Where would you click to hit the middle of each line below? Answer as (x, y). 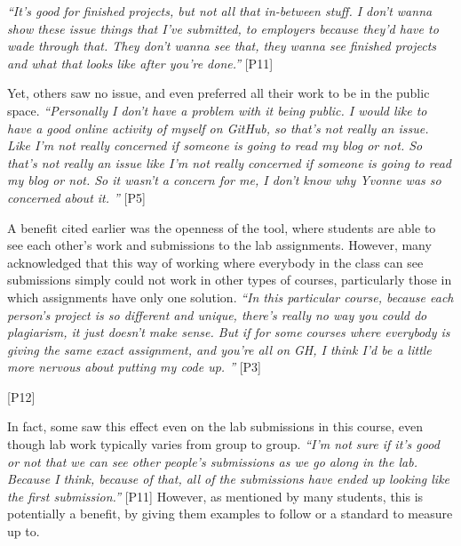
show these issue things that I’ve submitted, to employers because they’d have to (223, 28)
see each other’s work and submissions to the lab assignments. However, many (219, 245)
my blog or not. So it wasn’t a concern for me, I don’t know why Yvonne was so (224, 180)
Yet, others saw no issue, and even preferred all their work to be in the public (219, 93)
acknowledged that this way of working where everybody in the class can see (215, 262)
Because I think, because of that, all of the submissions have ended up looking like (229, 479)
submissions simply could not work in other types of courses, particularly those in (230, 280)
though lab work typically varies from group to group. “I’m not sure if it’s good (223, 444)
